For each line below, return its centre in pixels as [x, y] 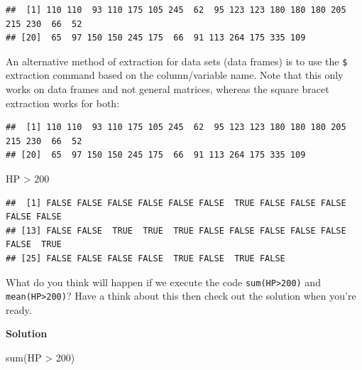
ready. [19, 309]
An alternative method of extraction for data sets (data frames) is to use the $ [177, 61]
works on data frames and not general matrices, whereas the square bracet [168, 89]
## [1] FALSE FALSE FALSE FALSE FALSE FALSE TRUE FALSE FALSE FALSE [176, 203]
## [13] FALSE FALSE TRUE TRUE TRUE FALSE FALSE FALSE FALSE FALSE [176, 230]
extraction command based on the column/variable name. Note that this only [175, 75]
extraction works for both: [63, 103]
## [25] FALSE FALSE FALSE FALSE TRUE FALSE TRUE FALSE [146, 258]
